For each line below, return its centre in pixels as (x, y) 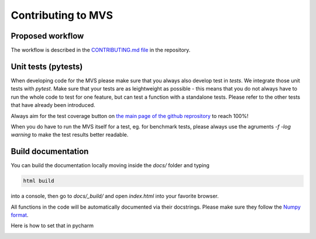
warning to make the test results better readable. (70, 135)
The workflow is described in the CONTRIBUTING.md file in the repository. (101, 50)
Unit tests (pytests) (47, 66)
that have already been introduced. (53, 105)
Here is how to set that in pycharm (52, 226)
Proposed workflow (47, 36)
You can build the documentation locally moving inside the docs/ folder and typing (110, 165)
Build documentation (50, 152)
